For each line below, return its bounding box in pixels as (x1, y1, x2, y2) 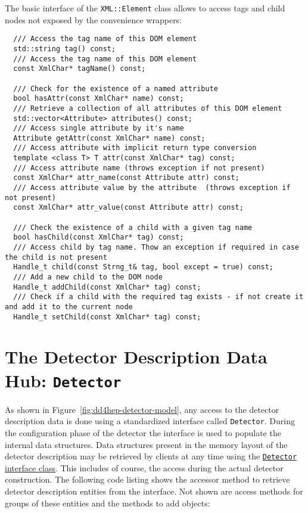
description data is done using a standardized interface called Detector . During (5, 415, 295, 427)
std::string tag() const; (13, 44, 116, 53)
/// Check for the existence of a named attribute (13, 84, 218, 93)
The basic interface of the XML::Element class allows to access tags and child (5, 2, 285, 14)
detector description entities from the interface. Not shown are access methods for (5, 485, 303, 497)
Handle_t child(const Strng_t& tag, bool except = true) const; (13, 263, 274, 272)
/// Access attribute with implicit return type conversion (13, 144, 257, 153)
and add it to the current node (5, 302, 133, 311)
